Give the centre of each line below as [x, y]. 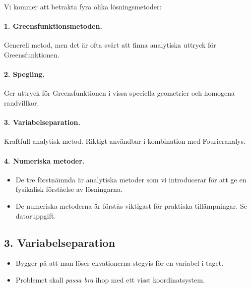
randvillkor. [22, 102]
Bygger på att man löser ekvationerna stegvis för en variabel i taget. [120, 263]
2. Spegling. [25, 74]
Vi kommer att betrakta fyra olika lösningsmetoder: [83, 6]
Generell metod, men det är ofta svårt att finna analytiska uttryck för [110, 45]
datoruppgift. [36, 215]
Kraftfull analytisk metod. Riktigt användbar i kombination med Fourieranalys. [125, 141]
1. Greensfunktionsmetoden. [53, 26]
